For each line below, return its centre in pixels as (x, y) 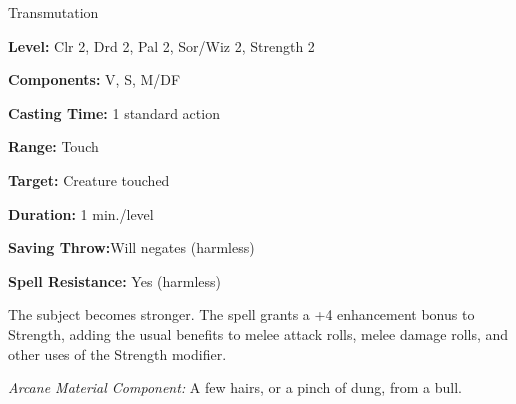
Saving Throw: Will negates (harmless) (131, 247)
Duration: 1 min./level (81, 213)
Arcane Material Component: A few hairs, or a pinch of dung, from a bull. (235, 387)
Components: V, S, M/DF (94, 79)
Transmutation (53, 12)
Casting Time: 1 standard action (114, 112)
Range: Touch (53, 146)
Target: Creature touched (89, 179)
